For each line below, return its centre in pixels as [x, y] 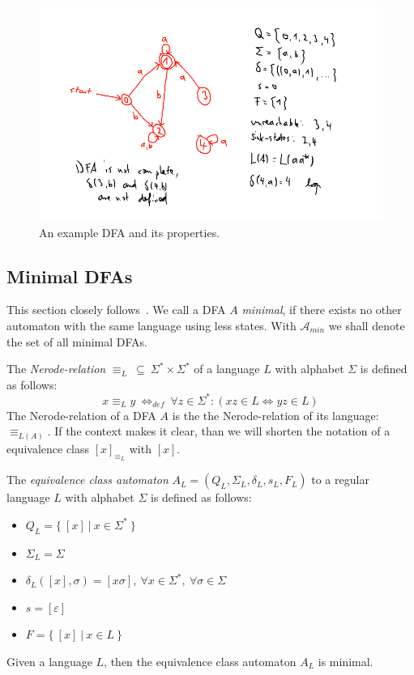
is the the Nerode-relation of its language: [275, 415]
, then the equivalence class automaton [200, 661]
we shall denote [367, 325]
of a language [227, 369]
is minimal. [346, 661]
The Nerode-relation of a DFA [81, 415]
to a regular [340, 480]
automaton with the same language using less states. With [152, 325]
